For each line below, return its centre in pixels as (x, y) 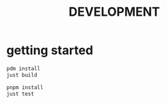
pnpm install (25, 87)
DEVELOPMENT (114, 12)
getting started (50, 50)
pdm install (23, 68)
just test (21, 94)
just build (22, 75)
